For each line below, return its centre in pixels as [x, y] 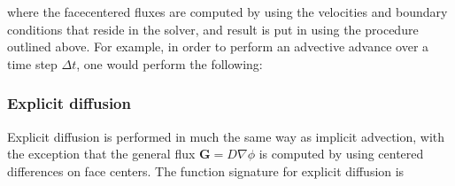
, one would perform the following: [170, 63]
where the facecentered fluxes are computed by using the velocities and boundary [227, 12]
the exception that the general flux [101, 154]
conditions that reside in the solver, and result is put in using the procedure [213, 29]
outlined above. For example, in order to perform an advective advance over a [218, 46]
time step [32, 63]
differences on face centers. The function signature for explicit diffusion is [206, 170]
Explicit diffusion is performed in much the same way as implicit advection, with [226, 136]
